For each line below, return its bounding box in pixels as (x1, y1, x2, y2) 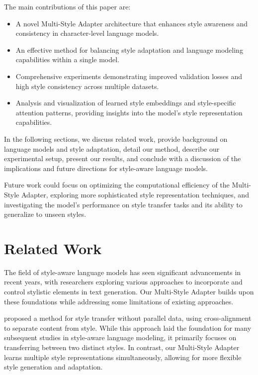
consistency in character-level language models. (15, 28, 159, 38)
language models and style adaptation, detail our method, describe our (4, 143, 220, 154)
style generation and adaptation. (4, 362, 103, 372)
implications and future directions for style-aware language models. (4, 163, 208, 173)
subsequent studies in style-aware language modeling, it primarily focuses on (4, 332, 237, 343)
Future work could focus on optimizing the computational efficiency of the (4, 180, 230, 190)
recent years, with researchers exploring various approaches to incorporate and (4, 277, 243, 287)
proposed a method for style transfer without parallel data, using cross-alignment (4, 313, 252, 323)
